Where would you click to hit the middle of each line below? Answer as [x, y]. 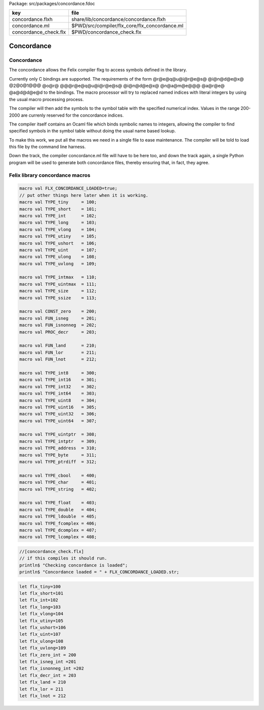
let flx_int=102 [39, 600]
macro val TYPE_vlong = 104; [58, 229]
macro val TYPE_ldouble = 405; [58, 517]
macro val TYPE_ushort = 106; [58, 243]
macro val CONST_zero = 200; [58, 312]
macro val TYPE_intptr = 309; [58, 441]
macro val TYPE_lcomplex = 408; [58, 537]
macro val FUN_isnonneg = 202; [58, 325]
